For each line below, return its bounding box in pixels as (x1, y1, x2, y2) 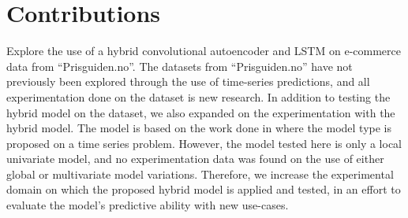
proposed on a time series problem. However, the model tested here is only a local (6, 135, 402, 151)
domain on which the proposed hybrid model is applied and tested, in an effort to (6, 181, 401, 198)
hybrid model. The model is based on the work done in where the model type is (6, 120, 392, 136)
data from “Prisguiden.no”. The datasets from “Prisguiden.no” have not (6, 57, 353, 74)
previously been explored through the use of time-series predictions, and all (6, 73, 370, 90)
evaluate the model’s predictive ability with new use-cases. (6, 197, 289, 213)
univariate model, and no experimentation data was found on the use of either (6, 150, 384, 167)
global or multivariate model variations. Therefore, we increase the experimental (6, 165, 394, 182)
